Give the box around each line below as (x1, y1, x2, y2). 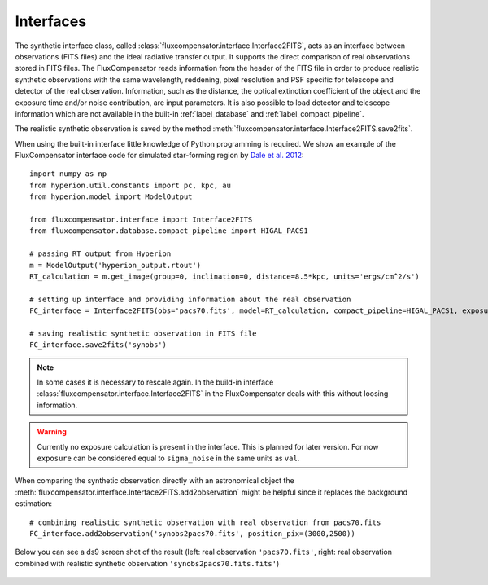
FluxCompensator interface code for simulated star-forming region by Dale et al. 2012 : (15, 151, 304, 161)
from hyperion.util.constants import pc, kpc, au (29, 180, 232, 190)
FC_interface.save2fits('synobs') (29, 341, 167, 350)
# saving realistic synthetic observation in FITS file (29, 328, 257, 338)
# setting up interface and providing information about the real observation (29, 294, 351, 304)
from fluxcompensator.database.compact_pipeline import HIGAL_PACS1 (29, 227, 308, 235)
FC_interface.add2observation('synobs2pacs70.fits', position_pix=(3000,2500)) (29, 530, 355, 538)
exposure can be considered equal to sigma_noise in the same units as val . (37, 453, 300, 464)
